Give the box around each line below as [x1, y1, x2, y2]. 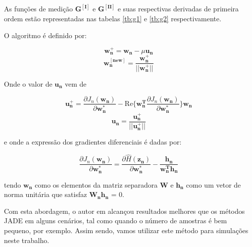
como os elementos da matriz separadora [35, 179, 158, 190]
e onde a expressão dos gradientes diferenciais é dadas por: [4, 137, 182, 147]
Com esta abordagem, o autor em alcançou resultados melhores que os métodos [4, 205, 245, 216]
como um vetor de [186, 179, 241, 190]
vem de [64, 78, 87, 89]
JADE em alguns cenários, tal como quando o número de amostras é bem [4, 215, 227, 226]
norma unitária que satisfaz [4, 189, 87, 199]
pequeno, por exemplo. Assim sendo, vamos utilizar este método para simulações [4, 225, 249, 235]
